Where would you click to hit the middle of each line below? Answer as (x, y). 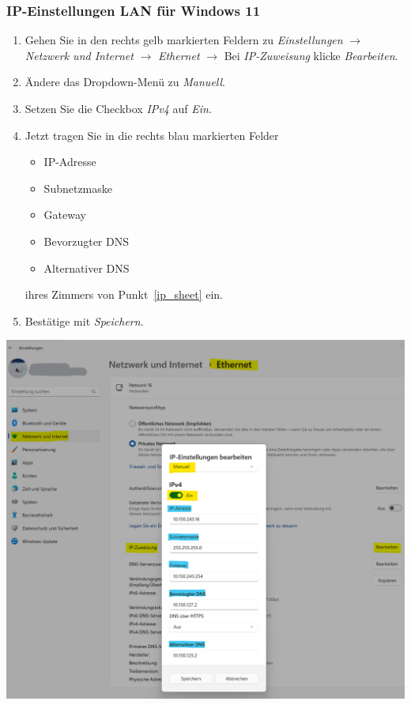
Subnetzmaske (78, 188)
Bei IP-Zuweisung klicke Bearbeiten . (311, 55)
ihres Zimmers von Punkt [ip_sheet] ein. (124, 294)
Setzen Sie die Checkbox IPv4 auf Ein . (118, 108)
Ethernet (179, 55)
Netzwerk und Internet (79, 55)
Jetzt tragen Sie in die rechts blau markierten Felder (152, 135)
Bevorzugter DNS (87, 241)
